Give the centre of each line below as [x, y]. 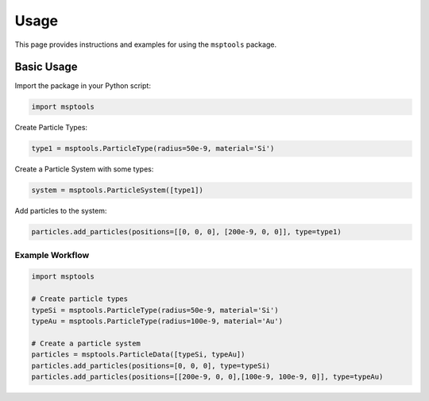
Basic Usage [46, 67]
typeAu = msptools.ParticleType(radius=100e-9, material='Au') [157, 321]
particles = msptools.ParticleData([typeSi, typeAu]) [138, 355]
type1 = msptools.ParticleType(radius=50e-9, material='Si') [153, 148]
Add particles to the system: [61, 211]
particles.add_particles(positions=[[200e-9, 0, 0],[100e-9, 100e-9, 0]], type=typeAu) [207, 377]
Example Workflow [52, 255]
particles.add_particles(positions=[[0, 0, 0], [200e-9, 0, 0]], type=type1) [186, 232]
